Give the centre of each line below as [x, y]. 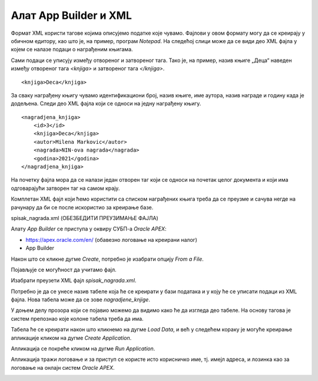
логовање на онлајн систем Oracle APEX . [63, 367]
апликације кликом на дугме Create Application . [71, 338]
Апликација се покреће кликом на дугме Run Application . [83, 349]
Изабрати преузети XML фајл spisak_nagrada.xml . [74, 281]
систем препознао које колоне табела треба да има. [77, 318]
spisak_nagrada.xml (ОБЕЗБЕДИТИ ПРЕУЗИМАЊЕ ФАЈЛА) [85, 218]
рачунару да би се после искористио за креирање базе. [82, 207]
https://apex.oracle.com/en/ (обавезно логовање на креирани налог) [111, 239]
